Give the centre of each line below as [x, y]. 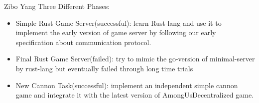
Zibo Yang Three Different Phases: [57, 6]
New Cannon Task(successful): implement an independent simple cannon [127, 85]
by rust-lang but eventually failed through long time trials [104, 68]
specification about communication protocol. [83, 42]
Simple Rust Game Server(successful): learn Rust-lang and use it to [119, 23]
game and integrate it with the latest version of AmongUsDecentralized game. [135, 95]
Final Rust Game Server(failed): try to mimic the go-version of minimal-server [135, 59]
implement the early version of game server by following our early [116, 32]
